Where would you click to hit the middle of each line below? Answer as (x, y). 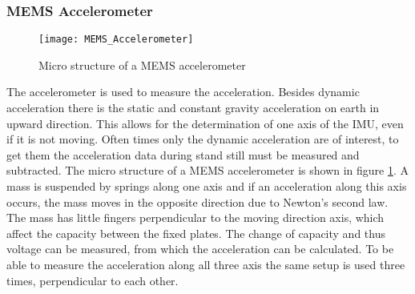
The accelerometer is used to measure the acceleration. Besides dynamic (183, 92)
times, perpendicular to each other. (93, 280)
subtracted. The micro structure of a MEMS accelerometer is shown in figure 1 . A (208, 170)
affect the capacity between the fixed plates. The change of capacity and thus (196, 233)
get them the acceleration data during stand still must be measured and (183, 154)
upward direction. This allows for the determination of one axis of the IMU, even (205, 123)
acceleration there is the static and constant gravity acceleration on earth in (193, 108)
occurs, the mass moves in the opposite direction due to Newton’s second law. (197, 201)
